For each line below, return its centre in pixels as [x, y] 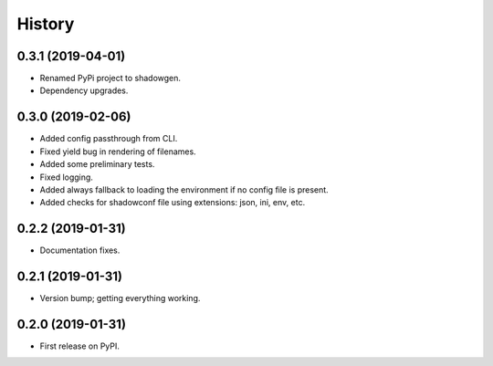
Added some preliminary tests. [97, 164]
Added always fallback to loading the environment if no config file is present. [184, 189]
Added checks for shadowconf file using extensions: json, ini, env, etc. [173, 203]
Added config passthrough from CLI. [109, 139]
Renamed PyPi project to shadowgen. [110, 78]
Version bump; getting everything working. [120, 298]
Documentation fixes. [80, 250]
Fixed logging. [66, 177]
